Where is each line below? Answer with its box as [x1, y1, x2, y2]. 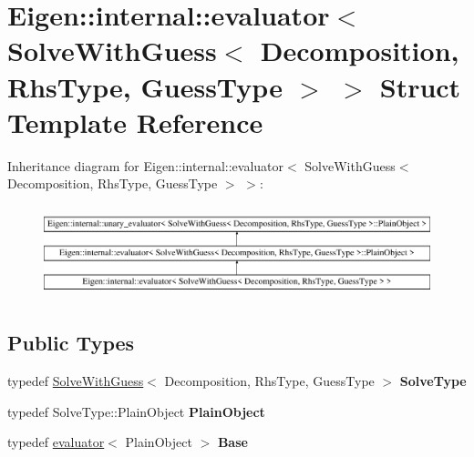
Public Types [7, 329, 135, 357]
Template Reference [7, 103, 263, 140]
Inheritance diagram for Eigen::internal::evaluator [7, 156, 284, 175]
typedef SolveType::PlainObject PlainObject [7, 401, 265, 421]
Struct [379, 67, 461, 105]
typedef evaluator [7, 432, 105, 452]
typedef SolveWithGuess [7, 371, 144, 390]
